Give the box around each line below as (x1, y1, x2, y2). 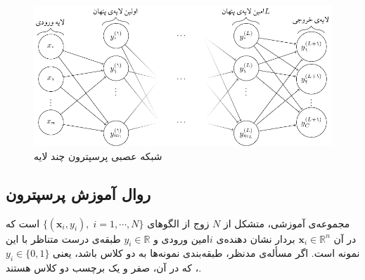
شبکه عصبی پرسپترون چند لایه (34, 148, 162, 163)
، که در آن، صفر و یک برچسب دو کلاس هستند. (6, 260, 202, 275)
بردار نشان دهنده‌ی (216, 231, 295, 246)
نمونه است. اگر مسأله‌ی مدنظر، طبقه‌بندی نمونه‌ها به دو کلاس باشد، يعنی (53, 246, 360, 260)
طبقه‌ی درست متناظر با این (6, 231, 121, 246)
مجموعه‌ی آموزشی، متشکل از (224, 215, 350, 230)
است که (6, 215, 40, 230)
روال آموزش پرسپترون (6, 182, 151, 204)
